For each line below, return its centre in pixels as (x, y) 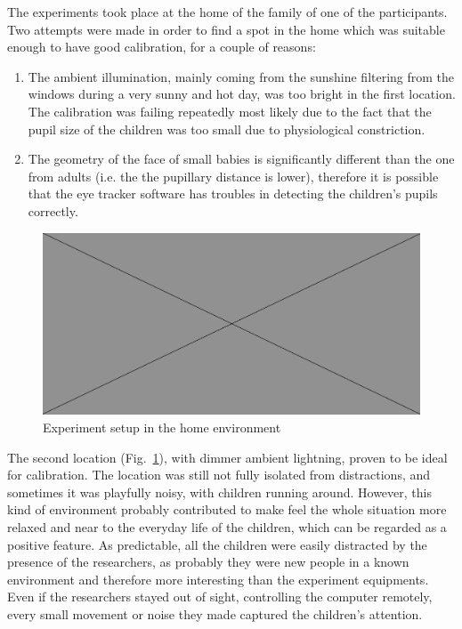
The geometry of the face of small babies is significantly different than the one (241, 159)
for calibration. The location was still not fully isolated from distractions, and (219, 475)
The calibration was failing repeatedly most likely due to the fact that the (230, 111)
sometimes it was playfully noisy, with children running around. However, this (219, 492)
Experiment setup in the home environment (162, 427)
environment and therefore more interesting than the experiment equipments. (218, 579)
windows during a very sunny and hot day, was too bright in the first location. (242, 94)
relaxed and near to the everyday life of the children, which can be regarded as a (227, 527)
